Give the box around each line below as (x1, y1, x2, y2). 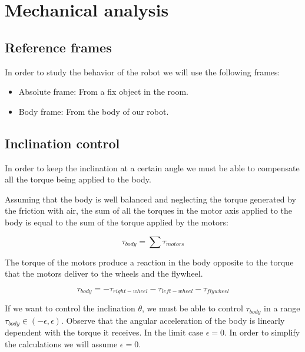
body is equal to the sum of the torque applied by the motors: (5, 215, 228, 228)
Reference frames (5, 38, 112, 56)
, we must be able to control (141, 302, 243, 314)
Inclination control (5, 134, 120, 152)
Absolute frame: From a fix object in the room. (18, 85, 188, 98)
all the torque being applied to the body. (5, 173, 151, 185)
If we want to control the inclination (5, 302, 135, 314)
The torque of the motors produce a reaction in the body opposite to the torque (5, 255, 294, 268)
